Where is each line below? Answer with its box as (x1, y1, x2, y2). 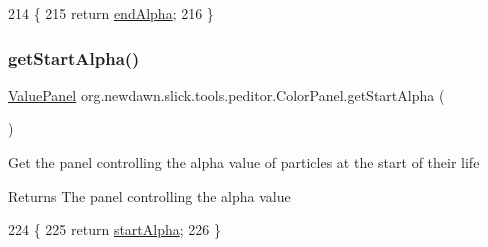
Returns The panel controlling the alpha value (8, 185, 291, 206)
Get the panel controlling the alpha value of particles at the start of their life (8, 152, 480, 172)
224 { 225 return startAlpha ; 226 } (8, 219, 221, 240)
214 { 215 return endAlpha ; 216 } (8, 3, 214, 23)
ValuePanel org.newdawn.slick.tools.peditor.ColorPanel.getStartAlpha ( (8, 84, 445, 105)
